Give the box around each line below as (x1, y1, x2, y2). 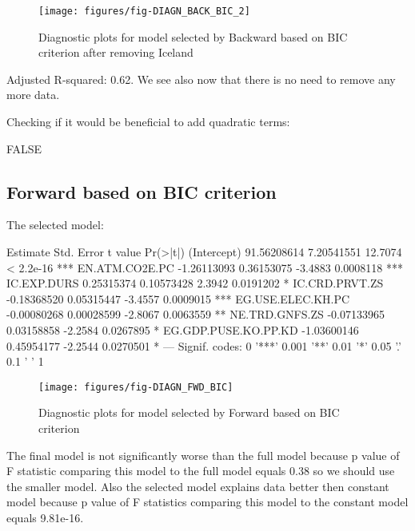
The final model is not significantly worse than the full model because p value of (6, 446, 400, 463)
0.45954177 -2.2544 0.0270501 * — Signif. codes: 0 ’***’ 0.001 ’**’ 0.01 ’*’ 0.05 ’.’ (6, 337, 401, 354)
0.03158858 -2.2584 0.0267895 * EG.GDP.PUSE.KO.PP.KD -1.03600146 (6, 321, 359, 338)
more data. (6, 86, 60, 103)
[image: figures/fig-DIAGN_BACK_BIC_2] (38, 6, 250, 17)
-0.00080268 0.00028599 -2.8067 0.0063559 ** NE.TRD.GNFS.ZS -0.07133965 (6, 306, 385, 323)
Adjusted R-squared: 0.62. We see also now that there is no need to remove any (6, 70, 396, 87)
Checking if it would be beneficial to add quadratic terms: (6, 113, 290, 130)
